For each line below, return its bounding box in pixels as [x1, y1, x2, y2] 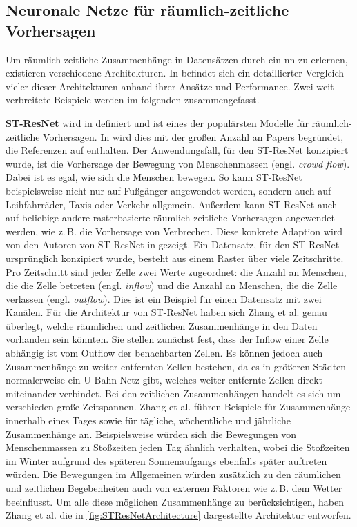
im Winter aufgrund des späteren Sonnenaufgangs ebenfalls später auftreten [6, 453, 327, 468]
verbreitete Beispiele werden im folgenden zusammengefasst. [6, 92, 260, 107]
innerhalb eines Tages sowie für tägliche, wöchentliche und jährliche [6, 413, 291, 428]
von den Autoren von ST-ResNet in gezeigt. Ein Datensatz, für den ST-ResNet [6, 237, 340, 252]
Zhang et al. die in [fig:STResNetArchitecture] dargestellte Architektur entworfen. [6, 508, 351, 522]
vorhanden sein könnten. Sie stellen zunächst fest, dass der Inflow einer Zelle [6, 332, 329, 346]
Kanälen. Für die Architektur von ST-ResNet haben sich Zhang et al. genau [6, 305, 327, 319]
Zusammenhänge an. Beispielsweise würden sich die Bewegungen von [6, 426, 297, 441]
